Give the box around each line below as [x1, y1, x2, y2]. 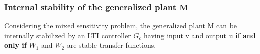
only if [4, 40, 27, 50]
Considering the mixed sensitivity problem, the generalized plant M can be [4, 20, 237, 31]
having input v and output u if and [144, 30, 256, 40]
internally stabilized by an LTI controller [4, 30, 131, 40]
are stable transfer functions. [67, 40, 156, 50]
